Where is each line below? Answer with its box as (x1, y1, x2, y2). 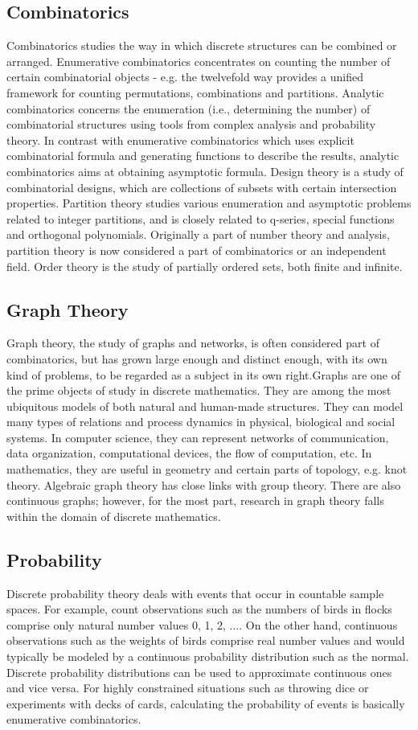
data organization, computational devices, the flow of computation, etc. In (6, 445, 372, 461)
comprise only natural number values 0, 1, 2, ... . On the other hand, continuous (6, 616, 398, 633)
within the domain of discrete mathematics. (6, 507, 221, 524)
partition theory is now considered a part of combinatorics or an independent (6, 241, 387, 258)
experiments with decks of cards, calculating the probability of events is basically (6, 695, 405, 712)
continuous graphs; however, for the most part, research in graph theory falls (6, 492, 384, 509)
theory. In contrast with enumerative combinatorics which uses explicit (6, 131, 354, 148)
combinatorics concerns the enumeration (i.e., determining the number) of (6, 100, 371, 117)
